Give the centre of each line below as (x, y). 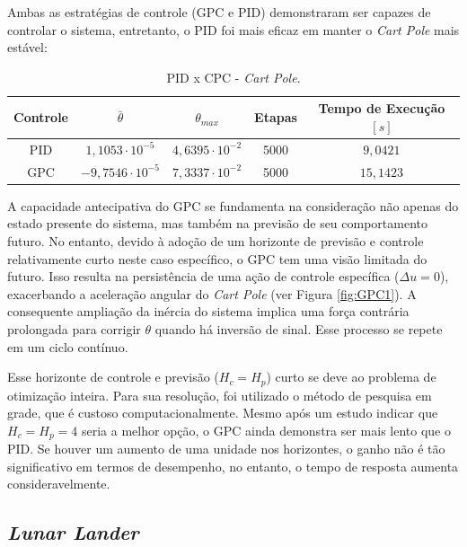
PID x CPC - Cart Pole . (233, 77)
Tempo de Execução (382, 108)
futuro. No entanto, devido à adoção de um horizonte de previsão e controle (216, 240)
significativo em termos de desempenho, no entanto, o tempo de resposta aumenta (233, 466)
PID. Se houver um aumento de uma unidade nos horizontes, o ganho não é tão (226, 449)
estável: (27, 47)
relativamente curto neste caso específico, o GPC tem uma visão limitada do (217, 258)
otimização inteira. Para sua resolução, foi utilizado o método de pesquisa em (220, 395)
